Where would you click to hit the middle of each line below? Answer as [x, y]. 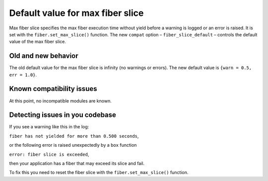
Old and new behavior [44, 56]
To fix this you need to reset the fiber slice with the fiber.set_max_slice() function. [99, 173]
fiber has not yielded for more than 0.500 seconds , [74, 136]
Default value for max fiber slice [76, 13]
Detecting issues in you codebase [63, 115]
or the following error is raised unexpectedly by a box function [73, 145]
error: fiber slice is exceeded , [49, 154]
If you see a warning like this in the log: [49, 127]
